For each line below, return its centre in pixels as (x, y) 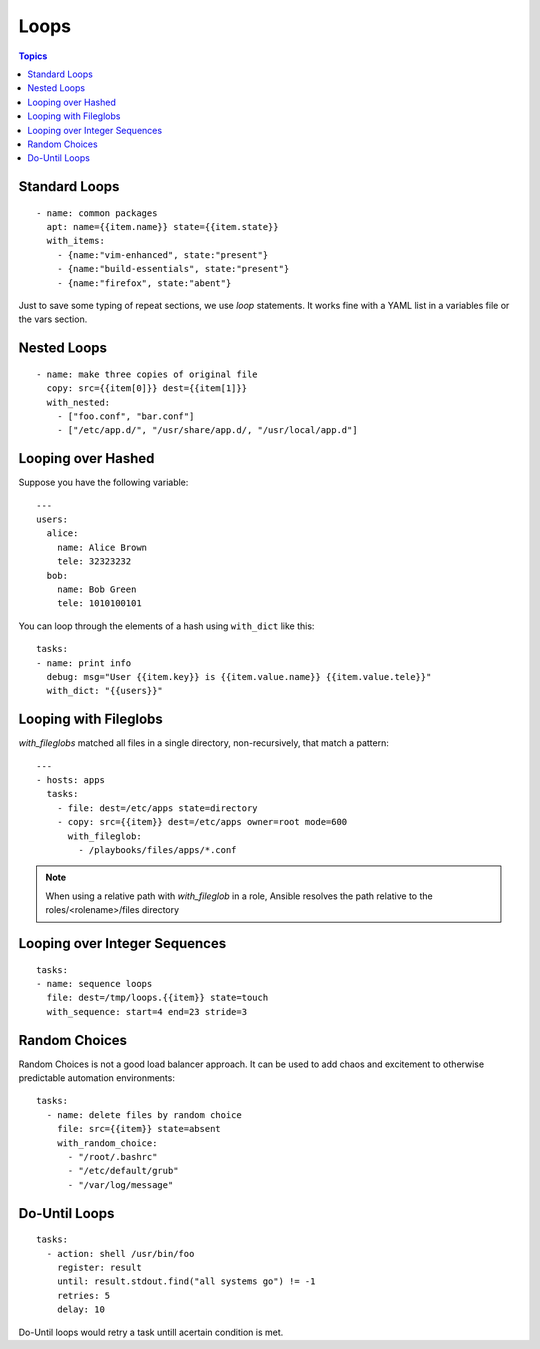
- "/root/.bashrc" (112, 1157)
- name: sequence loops (94, 983)
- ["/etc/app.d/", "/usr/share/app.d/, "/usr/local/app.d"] (207, 430)
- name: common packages (97, 213)
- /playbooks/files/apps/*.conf (157, 850)
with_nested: (78, 402)
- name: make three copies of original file (147, 374)
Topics (33, 56)
